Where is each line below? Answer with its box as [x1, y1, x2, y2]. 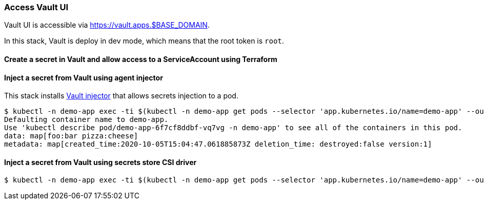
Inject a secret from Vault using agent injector [4, 73, 163, 82]
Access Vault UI [4, 2, 69, 12]
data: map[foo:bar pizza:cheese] [4, 132, 138, 140]
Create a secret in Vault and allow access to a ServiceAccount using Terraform [4, 54, 277, 64]
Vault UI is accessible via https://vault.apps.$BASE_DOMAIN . [4, 21, 210, 30]
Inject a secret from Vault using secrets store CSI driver [4, 157, 197, 167]
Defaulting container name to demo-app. [4, 115, 169, 124]
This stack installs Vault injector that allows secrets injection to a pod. [4, 91, 238, 100]
